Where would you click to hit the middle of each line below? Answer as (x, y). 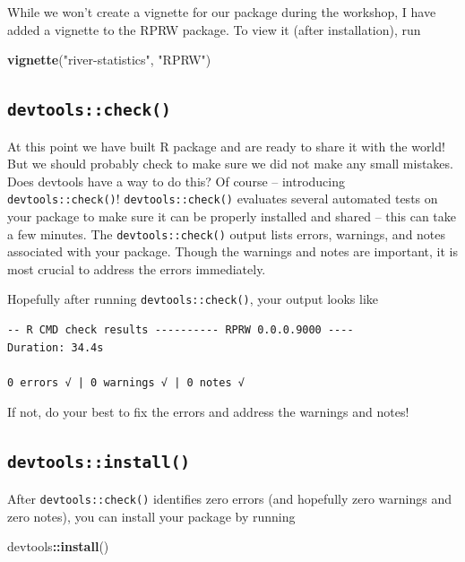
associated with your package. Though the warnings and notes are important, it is (232, 251)
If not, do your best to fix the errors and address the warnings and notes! (208, 412)
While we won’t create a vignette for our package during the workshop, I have (222, 12)
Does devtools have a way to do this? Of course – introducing (177, 181)
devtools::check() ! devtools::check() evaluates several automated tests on (223, 199)
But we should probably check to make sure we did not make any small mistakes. (230, 164)
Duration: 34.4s (56, 347)
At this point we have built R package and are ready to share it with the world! (226, 146)
